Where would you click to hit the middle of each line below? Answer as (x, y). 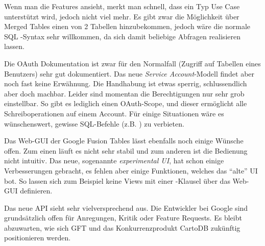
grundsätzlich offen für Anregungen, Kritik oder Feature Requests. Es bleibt (123, 218)
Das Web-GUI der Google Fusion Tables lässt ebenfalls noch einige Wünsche (124, 141)
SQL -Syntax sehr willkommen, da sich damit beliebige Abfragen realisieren (122, 36)
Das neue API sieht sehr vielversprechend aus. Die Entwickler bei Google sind (126, 207)
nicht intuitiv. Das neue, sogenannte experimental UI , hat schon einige (114, 161)
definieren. (36, 191)
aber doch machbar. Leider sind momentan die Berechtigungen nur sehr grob (124, 93)
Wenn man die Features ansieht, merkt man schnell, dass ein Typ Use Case (122, 6)
